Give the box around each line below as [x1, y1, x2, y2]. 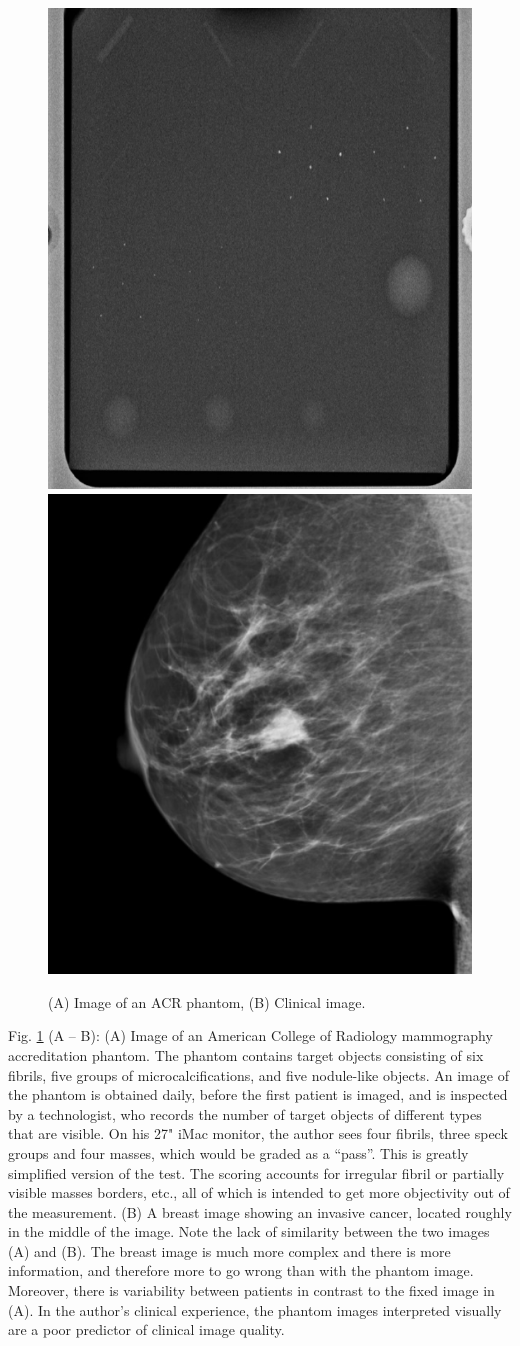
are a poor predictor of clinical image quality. [8, 1319, 285, 1340]
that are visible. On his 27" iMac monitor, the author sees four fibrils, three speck [8, 1123, 508, 1144]
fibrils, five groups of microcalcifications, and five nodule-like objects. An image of [8, 1064, 509, 1085]
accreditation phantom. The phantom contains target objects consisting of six [8, 1044, 484, 1065]
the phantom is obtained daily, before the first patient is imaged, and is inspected [8, 1084, 508, 1105]
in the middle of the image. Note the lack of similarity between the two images [8, 1221, 490, 1242]
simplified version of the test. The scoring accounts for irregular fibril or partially [8, 1162, 505, 1183]
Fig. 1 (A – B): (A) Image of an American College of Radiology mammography [8, 1025, 493, 1046]
